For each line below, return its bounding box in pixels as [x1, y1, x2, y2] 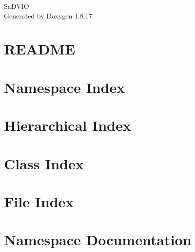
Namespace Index [4, 77, 125, 97]
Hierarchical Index [4, 115, 131, 135]
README [4, 39, 76, 59]
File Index [4, 191, 74, 211]
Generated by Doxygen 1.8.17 [4, 10, 92, 20]
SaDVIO [4, 1, 29, 11]
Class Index [4, 153, 84, 173]
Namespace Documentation [4, 230, 192, 250]
